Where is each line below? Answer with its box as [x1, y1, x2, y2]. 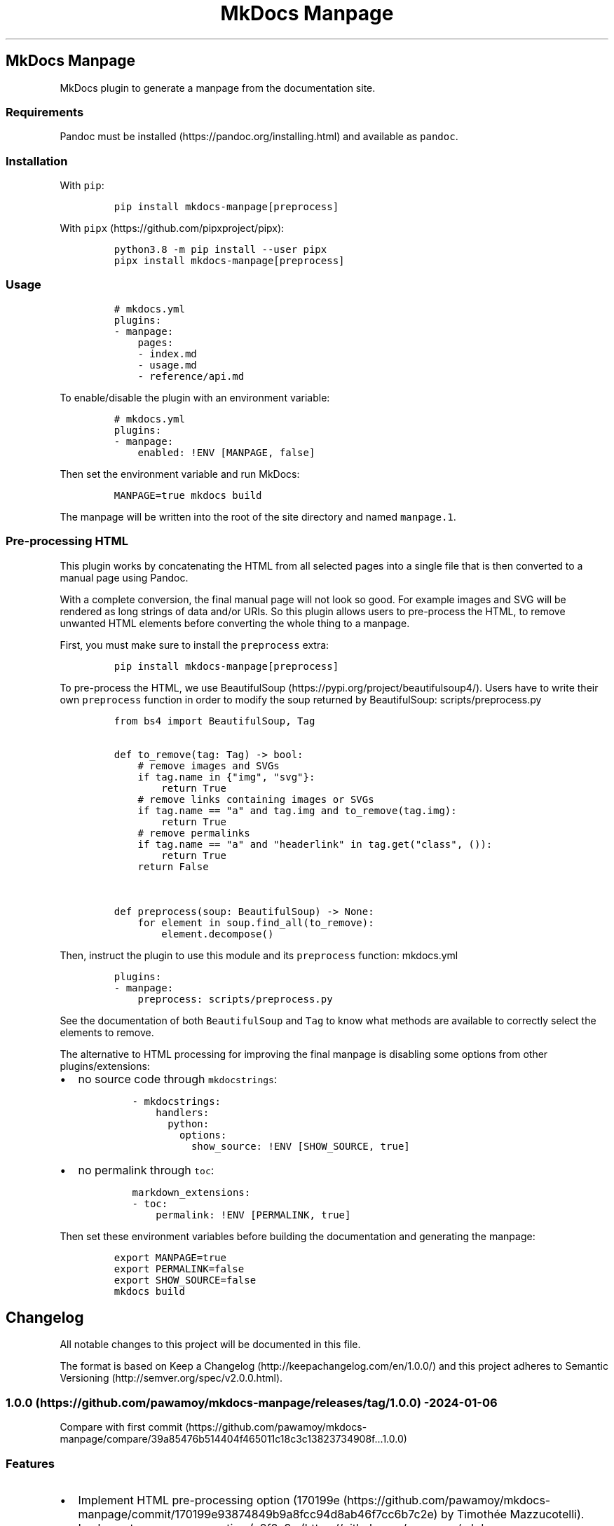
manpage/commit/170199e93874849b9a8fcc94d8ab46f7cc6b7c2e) [78, 1506, 438, 1521]
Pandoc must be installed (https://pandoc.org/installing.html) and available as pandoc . [60, 130, 458, 143]
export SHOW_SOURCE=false [114, 1274, 257, 1286]
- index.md [137, 348, 197, 359]
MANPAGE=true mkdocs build [114, 489, 262, 501]
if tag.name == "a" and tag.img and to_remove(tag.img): [137, 804, 457, 816]
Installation [6, 153, 68, 168]
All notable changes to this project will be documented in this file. [60, 1338, 361, 1351]
